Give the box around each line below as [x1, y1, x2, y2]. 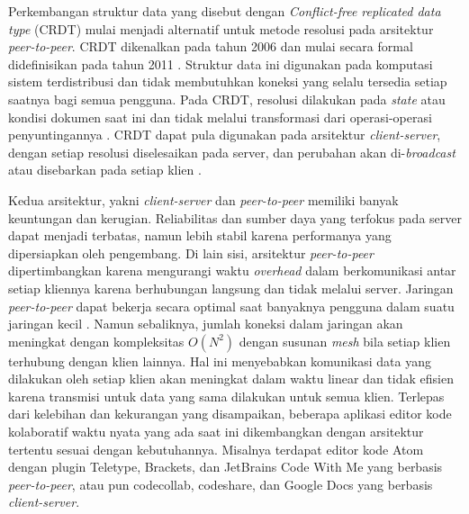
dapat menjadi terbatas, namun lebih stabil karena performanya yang [8, 226, 392, 245]
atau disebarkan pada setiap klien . [8, 160, 202, 179]
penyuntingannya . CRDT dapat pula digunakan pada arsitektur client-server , [8, 125, 441, 144]
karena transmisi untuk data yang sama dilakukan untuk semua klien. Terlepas [8, 386, 445, 405]
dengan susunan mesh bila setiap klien [239, 331, 451, 350]
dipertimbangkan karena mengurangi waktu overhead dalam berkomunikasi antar [8, 261, 456, 280]
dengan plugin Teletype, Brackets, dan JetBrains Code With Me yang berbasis [8, 457, 443, 476]
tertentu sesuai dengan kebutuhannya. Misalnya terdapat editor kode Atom [8, 439, 424, 458]
